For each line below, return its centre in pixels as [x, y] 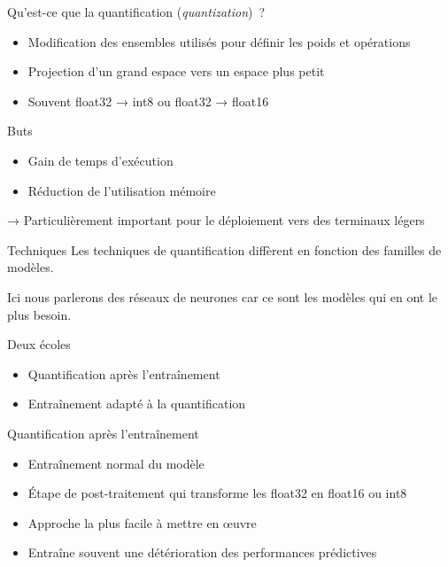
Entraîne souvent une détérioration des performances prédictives [202, 552]
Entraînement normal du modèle [116, 463]
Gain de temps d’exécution [100, 160]
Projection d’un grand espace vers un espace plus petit [176, 71]
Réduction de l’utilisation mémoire [122, 190]
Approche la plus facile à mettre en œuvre [142, 522]
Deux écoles [39, 344]
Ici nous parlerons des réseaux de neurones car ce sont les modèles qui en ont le [223, 296]
